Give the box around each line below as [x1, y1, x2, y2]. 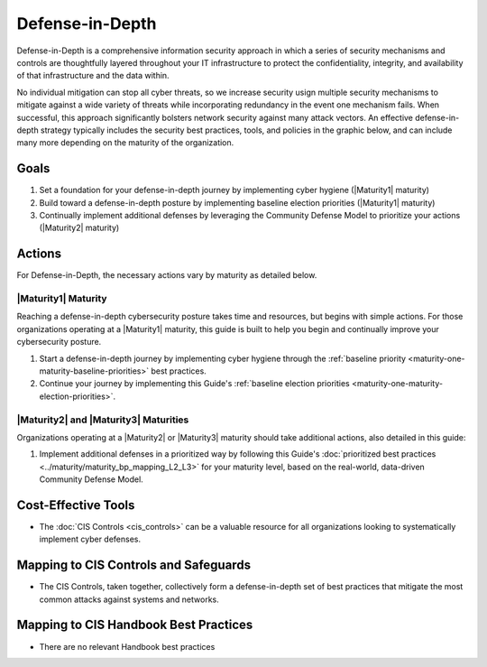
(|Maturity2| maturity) [39, 222, 120, 234]
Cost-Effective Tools [16, 497, 135, 513]
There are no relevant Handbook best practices [39, 641, 216, 652]
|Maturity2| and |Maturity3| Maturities [16, 413, 189, 426]
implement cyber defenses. [39, 533, 142, 545]
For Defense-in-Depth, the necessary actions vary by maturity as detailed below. [16, 270, 317, 281]
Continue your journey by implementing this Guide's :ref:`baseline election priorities [39, 378, 351, 389]
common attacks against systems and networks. [39, 594, 220, 605]
